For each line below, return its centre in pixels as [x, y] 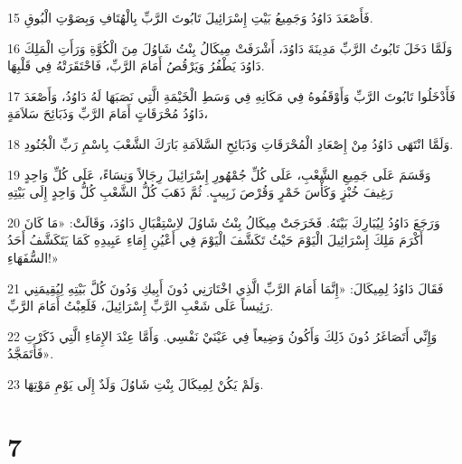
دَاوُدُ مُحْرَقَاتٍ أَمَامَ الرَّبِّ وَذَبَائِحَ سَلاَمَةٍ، [108, 113]
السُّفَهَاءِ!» [33, 257]
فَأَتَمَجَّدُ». [31, 353]
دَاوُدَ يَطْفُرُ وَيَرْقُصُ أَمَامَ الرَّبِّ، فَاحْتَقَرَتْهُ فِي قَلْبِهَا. [136, 65]
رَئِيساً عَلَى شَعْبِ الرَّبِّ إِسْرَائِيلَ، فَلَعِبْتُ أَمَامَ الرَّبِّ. [141, 306]
